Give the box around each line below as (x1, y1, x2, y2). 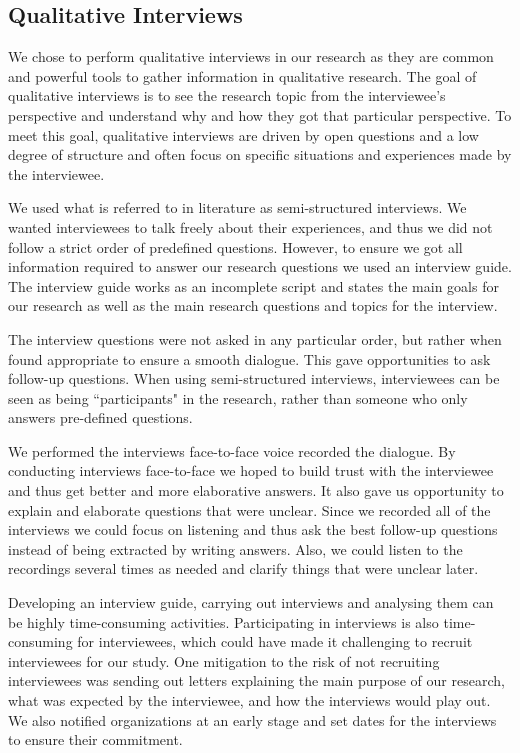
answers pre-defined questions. (8, 407, 193, 428)
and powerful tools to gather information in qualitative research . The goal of (8, 65, 477, 86)
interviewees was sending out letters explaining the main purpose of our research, (8, 670, 505, 691)
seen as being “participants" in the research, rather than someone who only (8, 387, 468, 408)
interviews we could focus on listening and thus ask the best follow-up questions (8, 519, 498, 540)
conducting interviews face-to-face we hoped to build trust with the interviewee (8, 460, 494, 481)
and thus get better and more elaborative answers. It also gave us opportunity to (8, 480, 504, 501)
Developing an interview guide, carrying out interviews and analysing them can (8, 592, 494, 613)
